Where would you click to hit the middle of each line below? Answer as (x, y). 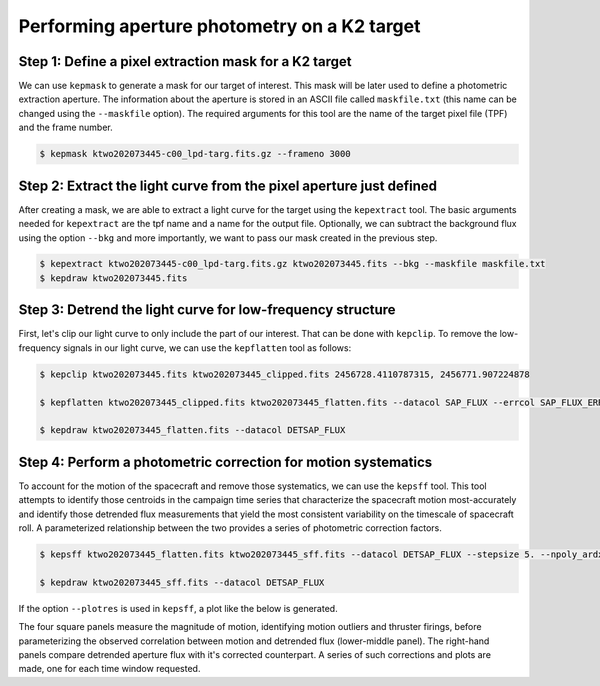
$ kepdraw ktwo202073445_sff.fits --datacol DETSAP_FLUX (182, 582)
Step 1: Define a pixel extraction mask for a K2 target (185, 61)
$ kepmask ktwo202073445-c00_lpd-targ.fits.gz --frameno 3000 (195, 154)
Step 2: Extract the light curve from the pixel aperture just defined (228, 185)
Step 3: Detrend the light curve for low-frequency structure (207, 310)
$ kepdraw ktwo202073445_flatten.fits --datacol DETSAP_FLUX (192, 430)
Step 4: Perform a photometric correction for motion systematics (225, 461)
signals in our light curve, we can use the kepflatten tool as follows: (207, 347)
